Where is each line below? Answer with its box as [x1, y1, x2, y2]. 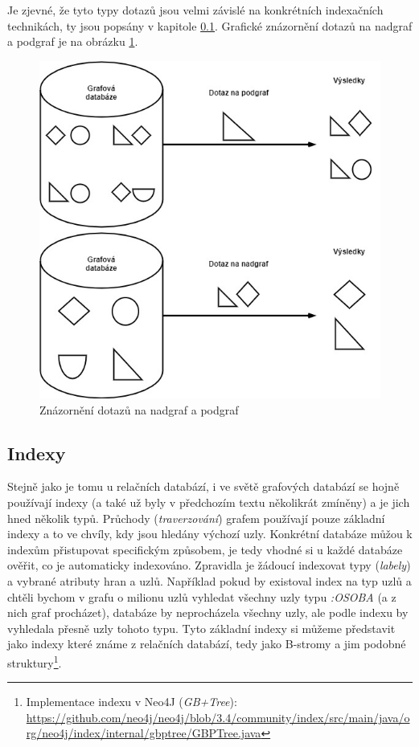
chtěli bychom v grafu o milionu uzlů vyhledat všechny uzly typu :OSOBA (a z [7, 588, 396, 605]
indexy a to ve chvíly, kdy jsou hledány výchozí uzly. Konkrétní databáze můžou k [7, 525, 413, 542]
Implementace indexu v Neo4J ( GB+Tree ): [26, 693, 237, 710]
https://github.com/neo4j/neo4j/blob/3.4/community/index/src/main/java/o [26, 708, 410, 725]
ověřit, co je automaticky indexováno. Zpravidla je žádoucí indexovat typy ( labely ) [7, 557, 411, 574]
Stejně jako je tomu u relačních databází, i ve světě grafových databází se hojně [7, 478, 400, 495]
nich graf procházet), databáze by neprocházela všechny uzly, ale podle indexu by [7, 604, 409, 621]
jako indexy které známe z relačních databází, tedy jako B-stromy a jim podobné [7, 635, 406, 652]
